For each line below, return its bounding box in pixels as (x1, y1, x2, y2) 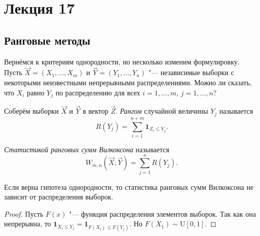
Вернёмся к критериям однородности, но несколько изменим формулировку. (4, 56, 240, 66)
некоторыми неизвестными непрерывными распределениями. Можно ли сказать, (4, 77, 252, 87)
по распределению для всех (55, 87, 140, 97)
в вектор (83, 106, 108, 116)
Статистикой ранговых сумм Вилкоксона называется (4, 144, 169, 154)
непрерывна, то (4, 218, 51, 229)
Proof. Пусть (4, 208, 44, 219)
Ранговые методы (4, 32, 91, 48)
